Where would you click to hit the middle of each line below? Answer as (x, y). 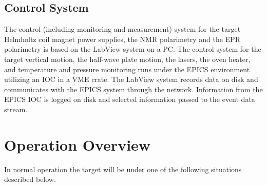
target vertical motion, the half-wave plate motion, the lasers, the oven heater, (127, 59)
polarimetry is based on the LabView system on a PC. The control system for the (133, 49)
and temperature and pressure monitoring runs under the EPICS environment (127, 69)
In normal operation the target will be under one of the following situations (123, 169)
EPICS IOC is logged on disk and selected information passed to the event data (130, 99)
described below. (30, 179)
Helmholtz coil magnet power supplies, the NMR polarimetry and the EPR (122, 39)
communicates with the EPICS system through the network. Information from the (133, 89)
